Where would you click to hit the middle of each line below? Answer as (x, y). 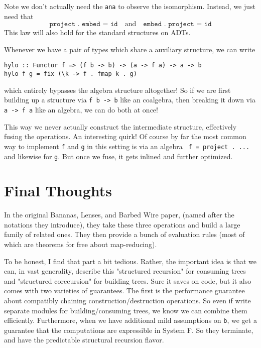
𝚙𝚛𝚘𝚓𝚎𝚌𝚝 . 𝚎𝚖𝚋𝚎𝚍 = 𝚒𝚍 (84, 24)
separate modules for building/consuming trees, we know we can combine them (126, 310)
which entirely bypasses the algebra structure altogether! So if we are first (117, 90)
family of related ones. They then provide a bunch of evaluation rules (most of (124, 234)
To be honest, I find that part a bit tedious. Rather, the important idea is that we (130, 261)
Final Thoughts (58, 191)
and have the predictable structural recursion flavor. (84, 340)
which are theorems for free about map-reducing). (81, 244)
